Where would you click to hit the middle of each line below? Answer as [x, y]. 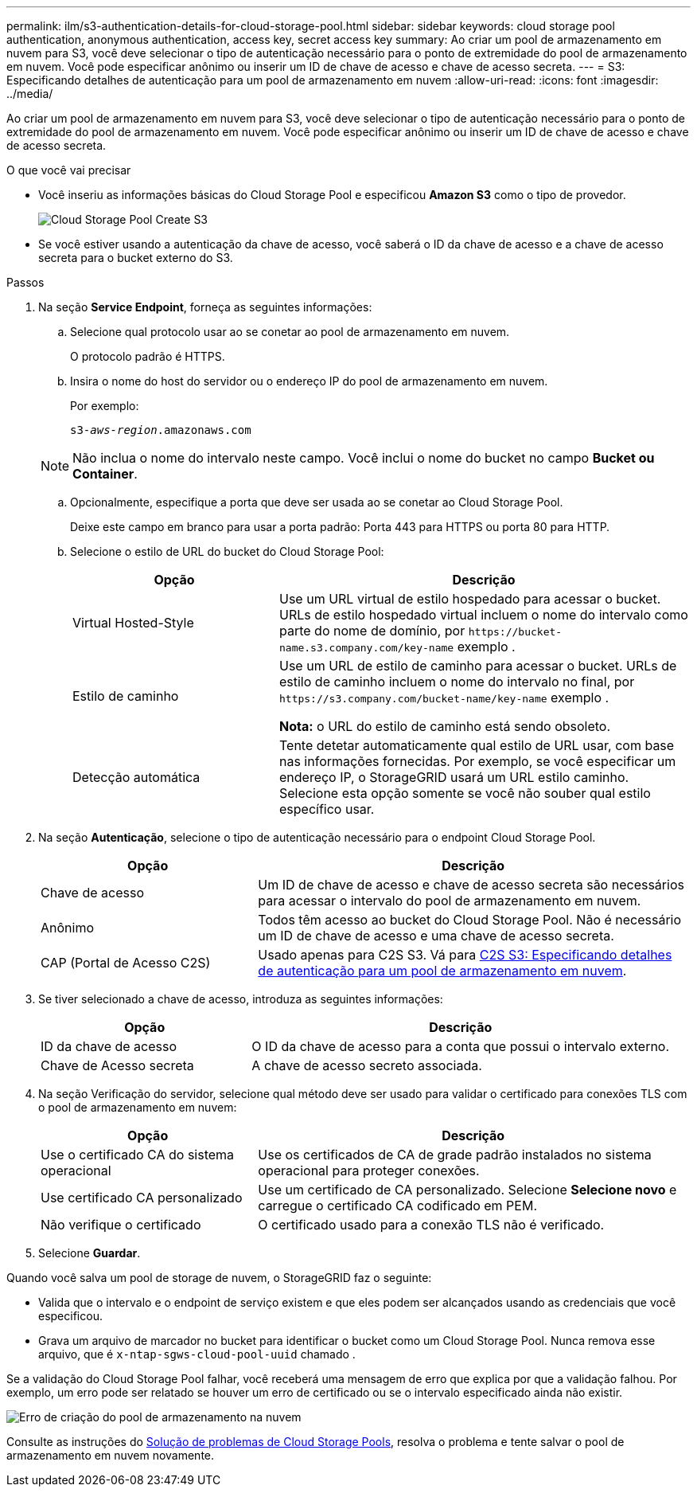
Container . [105, 474]
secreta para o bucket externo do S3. [136, 258]
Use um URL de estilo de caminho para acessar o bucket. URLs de [478, 666]
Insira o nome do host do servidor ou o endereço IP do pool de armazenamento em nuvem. [309, 381]
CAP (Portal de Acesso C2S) [126, 963]
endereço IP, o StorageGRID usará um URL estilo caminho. [454, 777]
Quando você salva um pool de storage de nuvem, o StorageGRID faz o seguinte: [219, 1278]
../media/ [30, 94]
